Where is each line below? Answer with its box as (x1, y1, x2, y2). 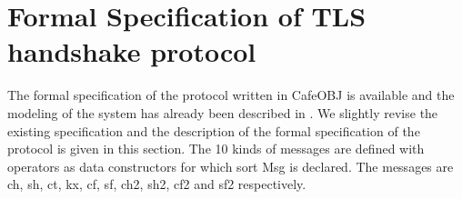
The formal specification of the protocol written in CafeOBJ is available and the (7, 85, 455, 104)
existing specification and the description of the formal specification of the (7, 121, 420, 140)
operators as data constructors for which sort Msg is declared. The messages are (7, 156, 454, 175)
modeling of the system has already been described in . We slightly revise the (7, 103, 438, 122)
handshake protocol (7, 33, 256, 70)
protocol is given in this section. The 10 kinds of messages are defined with (7, 139, 425, 158)
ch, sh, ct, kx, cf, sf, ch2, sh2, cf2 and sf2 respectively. (7, 174, 306, 194)
